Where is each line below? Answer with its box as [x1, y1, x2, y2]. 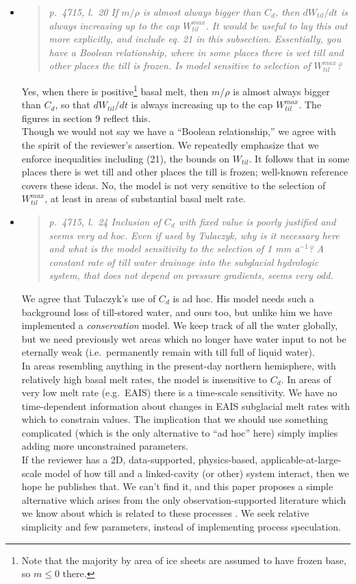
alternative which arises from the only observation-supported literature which [21, 492, 346, 507]
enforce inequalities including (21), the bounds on [21, 151, 229, 165]
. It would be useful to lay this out [205, 18, 348, 32]
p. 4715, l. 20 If [49, 5, 118, 19]
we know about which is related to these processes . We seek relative [21, 506, 309, 520]
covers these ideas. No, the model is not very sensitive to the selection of [21, 178, 326, 192]
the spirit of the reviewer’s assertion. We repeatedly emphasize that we [21, 138, 319, 151]
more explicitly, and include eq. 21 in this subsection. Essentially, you [49, 32, 342, 46]
